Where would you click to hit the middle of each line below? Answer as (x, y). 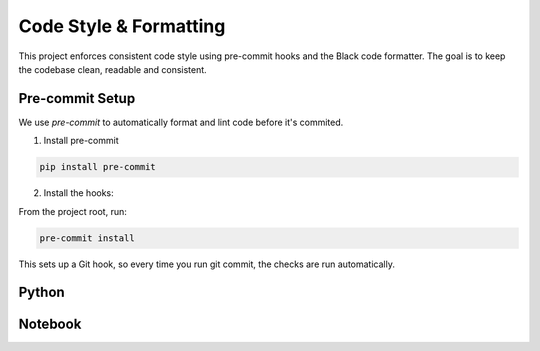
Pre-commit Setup (77, 98)
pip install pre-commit (98, 167)
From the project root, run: (72, 211)
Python (41, 292)
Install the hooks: (78, 193)
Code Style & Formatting (122, 26)
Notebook (50, 324)
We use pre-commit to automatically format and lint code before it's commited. (181, 122)
